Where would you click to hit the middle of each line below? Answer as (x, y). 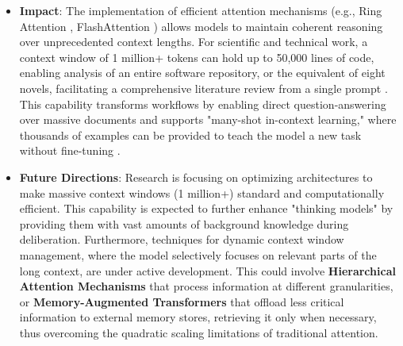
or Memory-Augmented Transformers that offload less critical (182, 301)
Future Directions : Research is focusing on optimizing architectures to (196, 177)
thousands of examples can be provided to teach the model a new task (190, 135)
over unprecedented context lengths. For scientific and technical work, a (194, 42)
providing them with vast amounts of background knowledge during (184, 223)
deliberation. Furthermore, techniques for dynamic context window (182, 239)
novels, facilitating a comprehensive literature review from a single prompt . (203, 88)
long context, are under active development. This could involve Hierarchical (207, 270)
